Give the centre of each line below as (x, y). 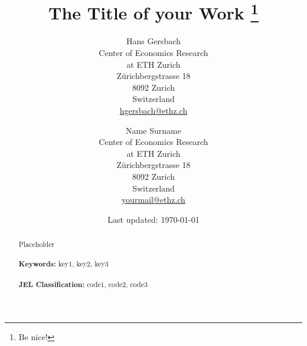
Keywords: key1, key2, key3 (63, 264)
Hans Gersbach (153, 41)
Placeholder (37, 244)
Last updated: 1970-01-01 (153, 219)
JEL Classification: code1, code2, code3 (83, 284)
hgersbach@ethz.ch (153, 111)
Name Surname (153, 130)
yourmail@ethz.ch (153, 200)
